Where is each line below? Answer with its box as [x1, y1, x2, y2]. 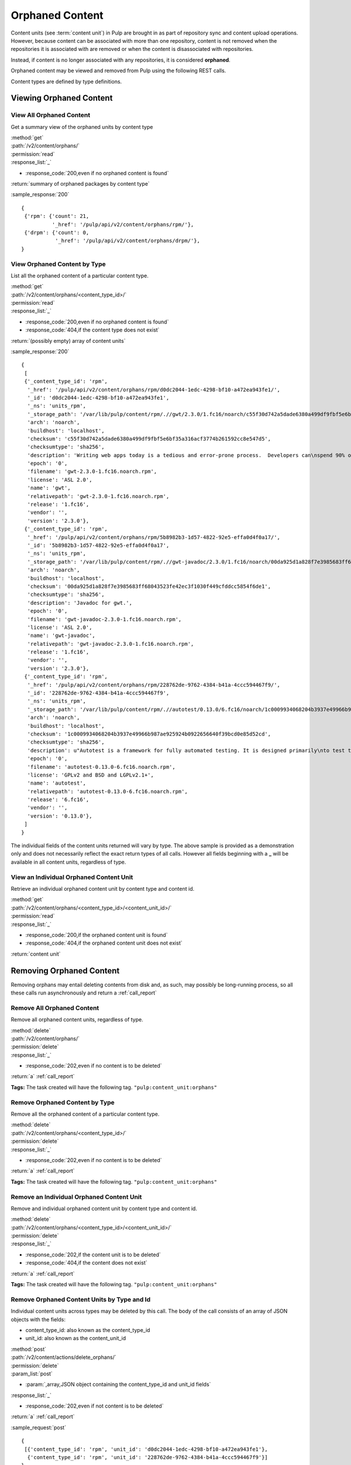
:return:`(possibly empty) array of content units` [11, 337, 126, 344]
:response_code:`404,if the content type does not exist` [25, 326, 160, 333]
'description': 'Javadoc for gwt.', [27, 599, 133, 606]
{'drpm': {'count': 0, [24, 229, 90, 236]
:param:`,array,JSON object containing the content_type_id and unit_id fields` [25, 1381, 211, 1388]
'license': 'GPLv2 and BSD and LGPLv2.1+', [27, 771, 154, 778]
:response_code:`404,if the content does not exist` [25, 1259, 147, 1266]
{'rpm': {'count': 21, [24, 213, 90, 220]
